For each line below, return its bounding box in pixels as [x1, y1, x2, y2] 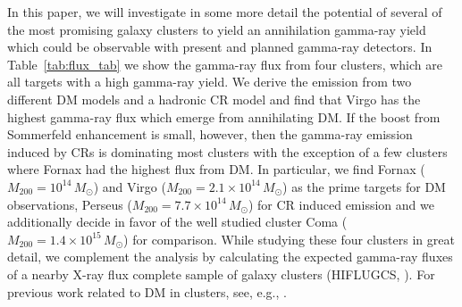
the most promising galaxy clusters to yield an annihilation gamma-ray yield [7, 20, 426, 38]
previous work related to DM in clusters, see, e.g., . [7, 282, 287, 301]
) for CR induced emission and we [248, 195, 434, 213]
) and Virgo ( [93, 177, 166, 195]
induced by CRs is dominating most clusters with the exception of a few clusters [7, 142, 448, 161]
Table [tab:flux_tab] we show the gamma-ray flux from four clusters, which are [7, 54, 442, 73]
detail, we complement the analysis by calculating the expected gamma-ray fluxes [7, 247, 453, 266]
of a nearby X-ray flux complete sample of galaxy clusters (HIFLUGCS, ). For [7, 264, 435, 283]
